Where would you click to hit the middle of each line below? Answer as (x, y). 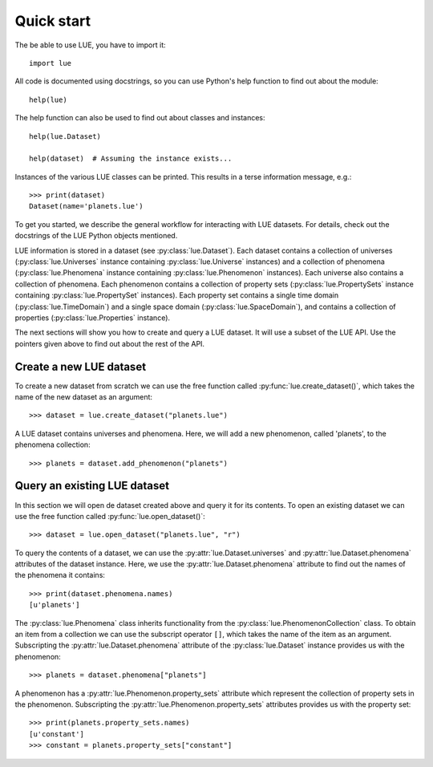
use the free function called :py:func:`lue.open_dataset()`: (110, 516)
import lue (51, 63)
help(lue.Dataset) (65, 136)
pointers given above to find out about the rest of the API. (109, 343)
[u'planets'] (55, 605)
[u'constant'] (57, 734)
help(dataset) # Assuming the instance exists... (131, 159)
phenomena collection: (53, 444)
